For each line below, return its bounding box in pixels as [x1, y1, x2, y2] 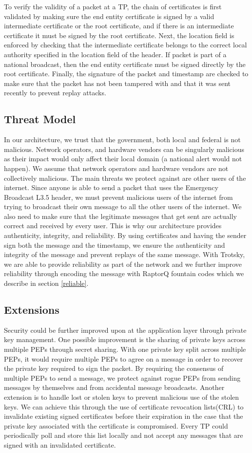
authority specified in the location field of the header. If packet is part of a [4, 49, 227, 59]
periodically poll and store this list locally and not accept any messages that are [4, 430, 243, 440]
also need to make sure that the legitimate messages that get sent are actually [4, 211, 237, 221]
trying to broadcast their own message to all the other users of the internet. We [4, 201, 242, 212]
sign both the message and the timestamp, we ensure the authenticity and [4, 239, 225, 250]
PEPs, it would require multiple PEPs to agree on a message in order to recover [4, 353, 243, 364]
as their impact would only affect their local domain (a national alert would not [4, 153, 242, 164]
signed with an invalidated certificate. [4, 439, 116, 450]
